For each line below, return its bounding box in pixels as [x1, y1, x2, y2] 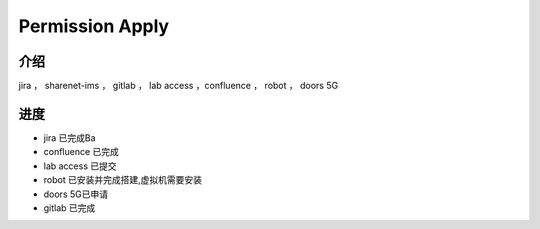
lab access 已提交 [43, 160, 117, 172]
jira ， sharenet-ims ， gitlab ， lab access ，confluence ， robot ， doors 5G [18, 80, 339, 92]
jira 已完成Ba [43, 131, 96, 144]
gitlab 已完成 [43, 201, 96, 214]
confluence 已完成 [43, 146, 120, 158]
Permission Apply [18, 15, 170, 37]
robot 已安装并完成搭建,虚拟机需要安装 [43, 174, 202, 186]
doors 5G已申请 [43, 188, 109, 200]
